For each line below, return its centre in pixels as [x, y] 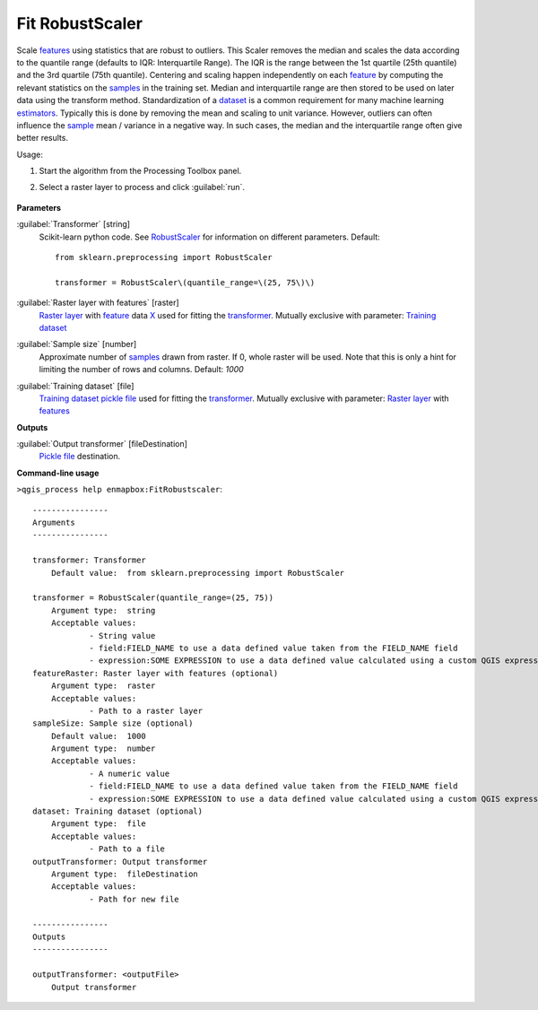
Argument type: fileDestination [125, 874]
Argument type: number [103, 749]
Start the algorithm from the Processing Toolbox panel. [140, 171]
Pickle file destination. [80, 457]
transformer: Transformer [90, 560]
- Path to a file [127, 849]
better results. [43, 138]
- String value [122, 636]
